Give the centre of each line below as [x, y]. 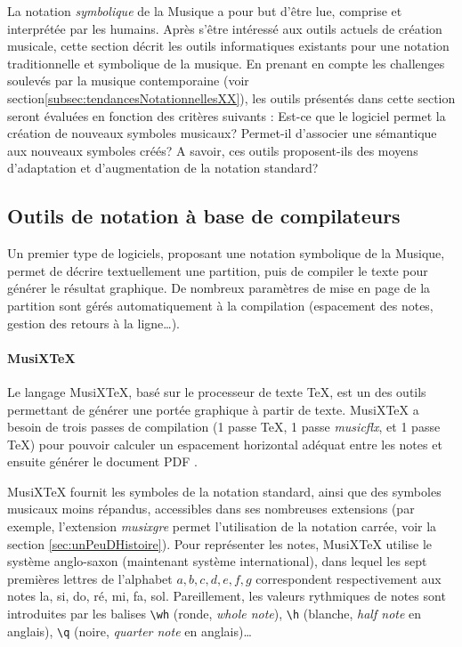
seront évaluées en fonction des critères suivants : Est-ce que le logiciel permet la [227, 115]
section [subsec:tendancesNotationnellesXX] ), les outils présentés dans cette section [231, 97]
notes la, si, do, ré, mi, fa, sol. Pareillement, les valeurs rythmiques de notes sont [227, 596]
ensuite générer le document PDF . [102, 461]
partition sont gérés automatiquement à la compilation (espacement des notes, [220, 305]
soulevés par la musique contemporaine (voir [128, 81]
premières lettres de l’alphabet [90, 578]
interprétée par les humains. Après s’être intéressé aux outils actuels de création [225, 28]
